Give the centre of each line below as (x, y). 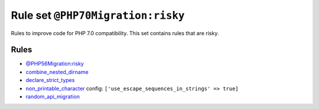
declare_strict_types (50, 80)
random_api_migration (53, 97)
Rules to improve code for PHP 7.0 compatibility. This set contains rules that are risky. (115, 33)
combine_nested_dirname (57, 72)
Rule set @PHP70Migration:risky (98, 15)
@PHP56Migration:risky (55, 64)
